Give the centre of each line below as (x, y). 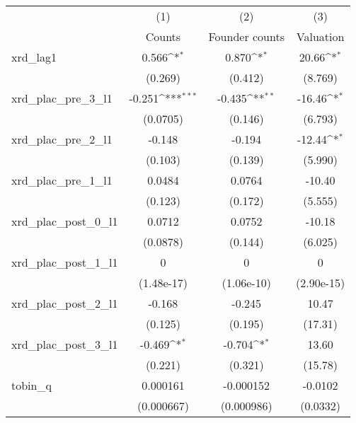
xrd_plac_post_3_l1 (65, 344)
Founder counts (246, 36)
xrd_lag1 (34, 57)
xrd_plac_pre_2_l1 (62, 139)
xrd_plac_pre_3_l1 (62, 98)
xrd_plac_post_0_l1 (65, 221)
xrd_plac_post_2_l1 (65, 303)
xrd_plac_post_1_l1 (65, 262)
